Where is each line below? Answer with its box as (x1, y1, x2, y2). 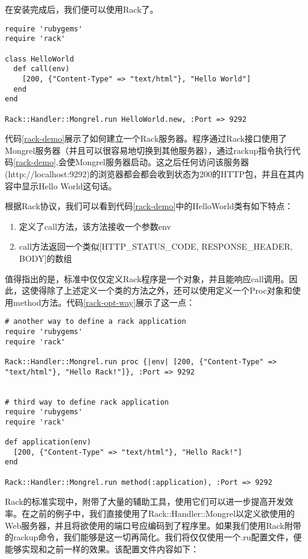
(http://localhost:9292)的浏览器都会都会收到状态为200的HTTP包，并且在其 (5, 167, 296, 180)
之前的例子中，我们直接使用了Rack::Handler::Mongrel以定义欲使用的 (30, 507, 295, 520)
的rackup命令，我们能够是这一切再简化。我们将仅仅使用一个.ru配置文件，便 (5, 531, 302, 543)
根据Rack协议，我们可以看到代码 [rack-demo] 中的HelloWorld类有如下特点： (5, 200, 294, 212)
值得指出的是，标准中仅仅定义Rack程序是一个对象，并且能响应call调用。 (5, 272, 289, 285)
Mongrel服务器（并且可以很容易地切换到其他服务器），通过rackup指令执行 (5, 144, 292, 156)
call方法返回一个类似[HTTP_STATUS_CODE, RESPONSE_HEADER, (19, 240, 293, 253)
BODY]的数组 (19, 251, 72, 264)
